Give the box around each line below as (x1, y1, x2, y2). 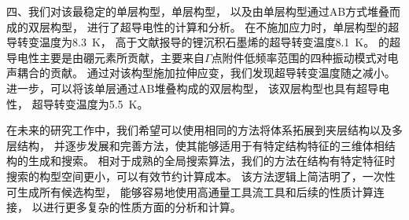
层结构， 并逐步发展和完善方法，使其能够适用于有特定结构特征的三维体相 (6, 137, 385, 153)
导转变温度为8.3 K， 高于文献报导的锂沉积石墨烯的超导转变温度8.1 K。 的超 (6, 34, 400, 50)
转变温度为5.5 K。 (53, 95, 149, 112)
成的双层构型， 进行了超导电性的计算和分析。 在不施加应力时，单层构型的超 (6, 18, 400, 35)
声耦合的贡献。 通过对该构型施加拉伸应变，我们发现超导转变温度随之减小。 (6, 64, 396, 81)
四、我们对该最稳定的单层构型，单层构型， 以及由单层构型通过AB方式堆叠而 (6, 3, 401, 19)
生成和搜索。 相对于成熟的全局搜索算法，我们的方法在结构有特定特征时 (28, 152, 396, 169)
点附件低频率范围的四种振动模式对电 (211, 49, 399, 65)
